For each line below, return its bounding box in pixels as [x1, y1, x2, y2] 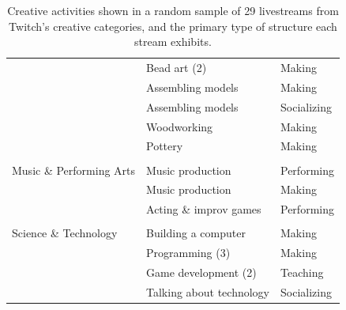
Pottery [146, 138, 183, 154]
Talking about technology [146, 283, 270, 300]
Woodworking [146, 118, 213, 134]
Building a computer [146, 225, 246, 241]
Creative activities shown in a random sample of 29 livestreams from [7, 2, 339, 18]
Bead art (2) [146, 59, 207, 76]
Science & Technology [12, 225, 118, 241]
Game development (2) [146, 263, 257, 280]
